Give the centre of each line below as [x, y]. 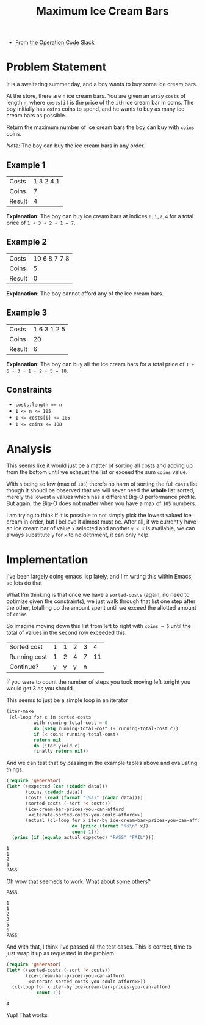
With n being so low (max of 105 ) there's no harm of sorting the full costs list [102, 484]
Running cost [28, 657]
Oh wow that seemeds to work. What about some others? [78, 881]
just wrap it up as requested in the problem [60, 953]
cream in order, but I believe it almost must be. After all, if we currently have [101, 522]
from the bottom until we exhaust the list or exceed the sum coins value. [97, 472]
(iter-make [20, 712]
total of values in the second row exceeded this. [67, 633]
